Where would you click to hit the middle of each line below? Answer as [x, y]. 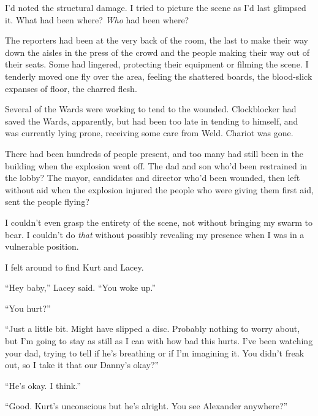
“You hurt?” [28, 308]
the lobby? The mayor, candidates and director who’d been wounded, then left [153, 178]
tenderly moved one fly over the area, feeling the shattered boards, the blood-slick [159, 76]
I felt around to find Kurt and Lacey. [74, 267]
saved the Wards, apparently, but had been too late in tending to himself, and [152, 121]
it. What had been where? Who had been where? [97, 19]
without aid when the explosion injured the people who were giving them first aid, [159, 189]
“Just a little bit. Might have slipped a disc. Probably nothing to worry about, [153, 329]
